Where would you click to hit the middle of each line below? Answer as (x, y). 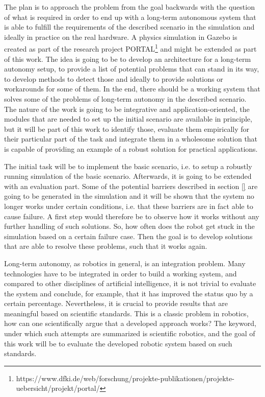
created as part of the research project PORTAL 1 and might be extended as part (130, 48)
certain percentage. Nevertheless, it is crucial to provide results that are (116, 303)
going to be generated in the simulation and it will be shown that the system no (129, 196)
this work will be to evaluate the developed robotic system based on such (118, 343)
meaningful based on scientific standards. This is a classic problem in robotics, (126, 313)
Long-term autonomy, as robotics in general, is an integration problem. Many (125, 263)
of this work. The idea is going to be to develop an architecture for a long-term (128, 59)
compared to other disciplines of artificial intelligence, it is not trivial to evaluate (130, 283)
